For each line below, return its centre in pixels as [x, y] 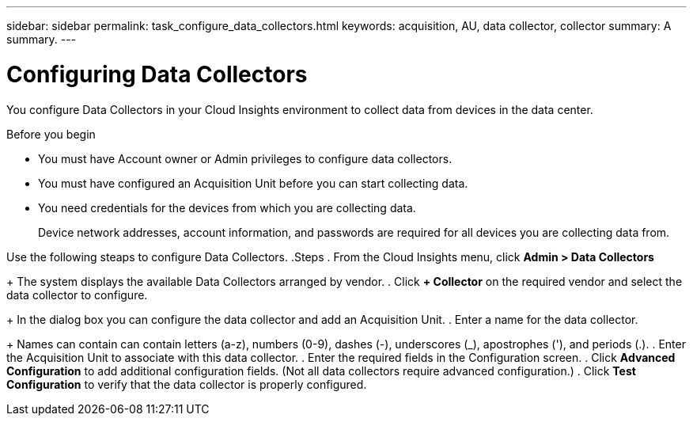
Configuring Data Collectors [157, 74]
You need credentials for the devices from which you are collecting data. [227, 207]
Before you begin [51, 134]
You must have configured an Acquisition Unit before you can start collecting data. [253, 183]
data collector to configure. [77, 295]
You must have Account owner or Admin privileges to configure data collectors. [245, 158]
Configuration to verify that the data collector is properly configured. [187, 384]
